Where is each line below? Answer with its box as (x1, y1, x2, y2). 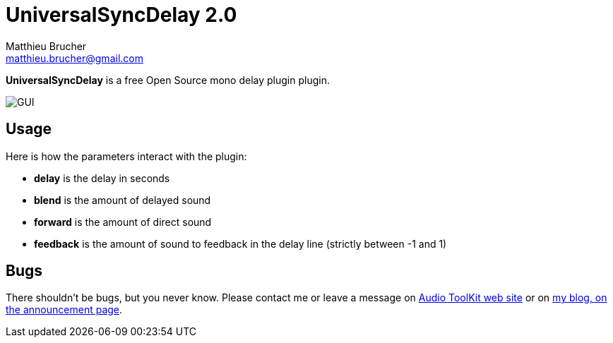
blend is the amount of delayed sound (34, 193, 211, 206)
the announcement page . (6, 303, 123, 316)
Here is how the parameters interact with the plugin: (6, 150, 247, 162)
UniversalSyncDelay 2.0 (6, 3, 237, 27)
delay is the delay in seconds (34, 171, 170, 184)
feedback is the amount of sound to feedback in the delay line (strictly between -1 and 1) (34, 237, 447, 250)
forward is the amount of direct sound (34, 215, 212, 228)
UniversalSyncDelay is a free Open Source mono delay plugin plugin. (6, 73, 330, 86)
